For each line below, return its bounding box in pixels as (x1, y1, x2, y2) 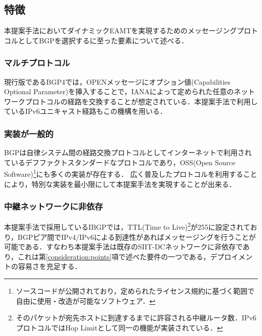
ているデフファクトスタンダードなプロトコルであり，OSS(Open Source (4, 157, 236, 167)
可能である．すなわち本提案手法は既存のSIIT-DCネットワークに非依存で (4, 241, 243, 252)
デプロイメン (210, 251, 253, 261)
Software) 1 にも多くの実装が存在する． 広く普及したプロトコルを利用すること (4, 167, 257, 179)
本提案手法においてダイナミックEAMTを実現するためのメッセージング (4, 25, 237, 36)
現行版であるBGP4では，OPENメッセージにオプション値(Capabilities (4, 76, 231, 87)
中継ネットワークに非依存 (4, 200, 103, 213)
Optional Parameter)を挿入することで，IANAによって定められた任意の (4, 86, 234, 97)
